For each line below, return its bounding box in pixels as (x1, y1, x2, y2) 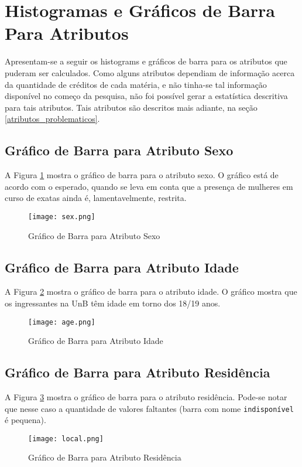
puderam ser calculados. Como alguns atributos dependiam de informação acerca (5, 66, 295, 79)
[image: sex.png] (28, 212, 95, 221)
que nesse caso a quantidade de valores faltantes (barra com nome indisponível (5, 402, 294, 414)
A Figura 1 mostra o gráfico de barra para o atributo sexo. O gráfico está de (5, 169, 279, 181)
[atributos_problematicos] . (5, 113, 100, 125)
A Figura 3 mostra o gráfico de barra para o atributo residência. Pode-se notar (5, 390, 287, 403)
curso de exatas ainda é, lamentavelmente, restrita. (5, 192, 187, 204)
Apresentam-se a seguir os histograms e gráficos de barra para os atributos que (5, 55, 287, 67)
